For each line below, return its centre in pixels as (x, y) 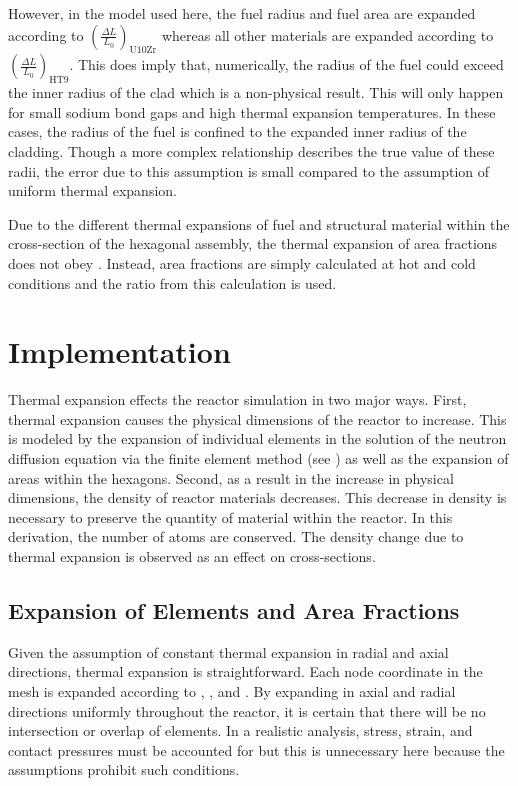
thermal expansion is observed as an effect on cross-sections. (192, 556)
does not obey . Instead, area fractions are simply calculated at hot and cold (242, 262)
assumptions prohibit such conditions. (124, 769)
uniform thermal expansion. (92, 190)
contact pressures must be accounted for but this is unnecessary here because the (256, 749)
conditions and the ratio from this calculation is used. (172, 282)
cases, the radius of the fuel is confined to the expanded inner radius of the (237, 131)
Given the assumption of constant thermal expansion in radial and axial (228, 651)
